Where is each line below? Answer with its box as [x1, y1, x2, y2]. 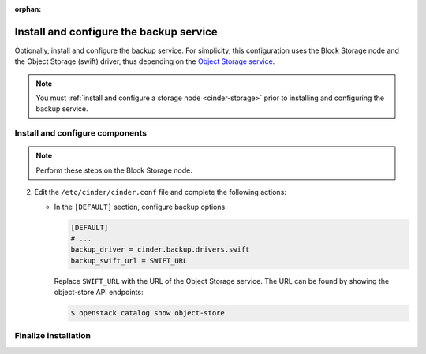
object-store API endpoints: [54, 288, 144, 297]
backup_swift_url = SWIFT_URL [70, 256, 188, 265]
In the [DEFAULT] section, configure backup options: [54, 202, 228, 211]
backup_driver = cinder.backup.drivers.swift [70, 245, 250, 254]
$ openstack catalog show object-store [70, 308, 225, 318]
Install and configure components [14, 128, 148, 139]
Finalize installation [14, 330, 91, 341]
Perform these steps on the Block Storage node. [35, 166, 192, 175]
